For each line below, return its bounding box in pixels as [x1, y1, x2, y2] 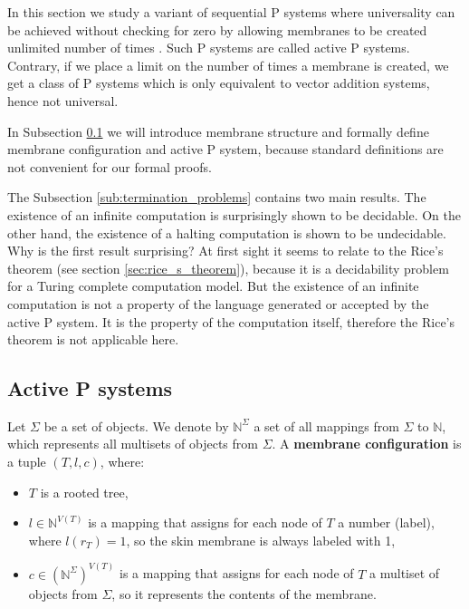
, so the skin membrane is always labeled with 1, [126, 530, 396, 549]
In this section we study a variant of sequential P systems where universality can [7, 3, 455, 21]
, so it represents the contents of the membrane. [111, 584, 377, 603]
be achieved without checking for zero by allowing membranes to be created [7, 20, 427, 39]
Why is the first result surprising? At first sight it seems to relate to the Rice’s [7, 241, 444, 260]
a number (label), [338, 513, 435, 532]
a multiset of [369, 564, 440, 583]
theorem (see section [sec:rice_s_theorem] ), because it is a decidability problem [7, 258, 449, 277]
